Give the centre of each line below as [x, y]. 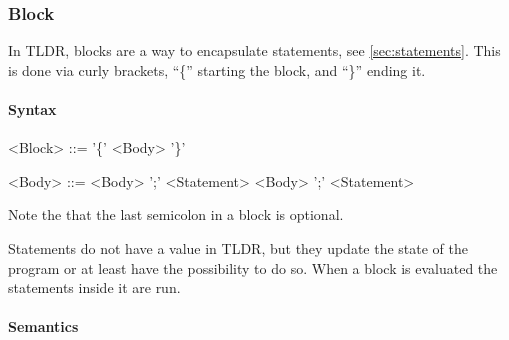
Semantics [43, 326]
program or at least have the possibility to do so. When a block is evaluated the [253, 267]
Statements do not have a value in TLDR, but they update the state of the [238, 247]
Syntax [32, 109]
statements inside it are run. [94, 287]
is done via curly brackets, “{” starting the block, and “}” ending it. [217, 69]
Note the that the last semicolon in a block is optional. [176, 214]
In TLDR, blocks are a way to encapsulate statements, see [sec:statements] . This [254, 50]
